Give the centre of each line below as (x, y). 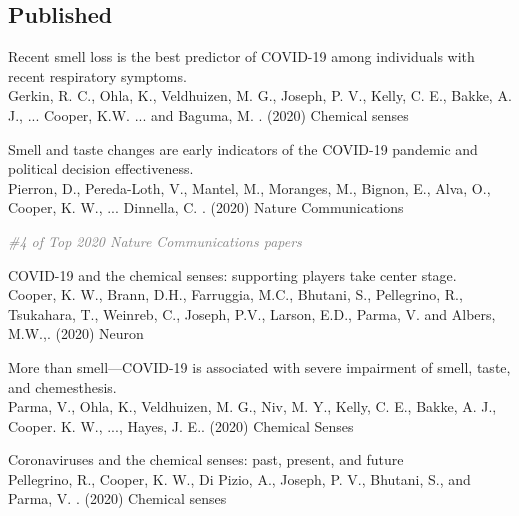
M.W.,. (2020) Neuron (76, 333)
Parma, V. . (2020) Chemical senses (117, 498)
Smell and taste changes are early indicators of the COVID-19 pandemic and (243, 148)
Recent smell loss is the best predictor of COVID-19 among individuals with (241, 56)
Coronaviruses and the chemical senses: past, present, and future (206, 459)
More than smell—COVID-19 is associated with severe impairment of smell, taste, (259, 366)
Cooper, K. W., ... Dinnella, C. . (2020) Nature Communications (206, 207)
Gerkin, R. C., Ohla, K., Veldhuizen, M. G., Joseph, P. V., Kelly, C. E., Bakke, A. (260, 95)
